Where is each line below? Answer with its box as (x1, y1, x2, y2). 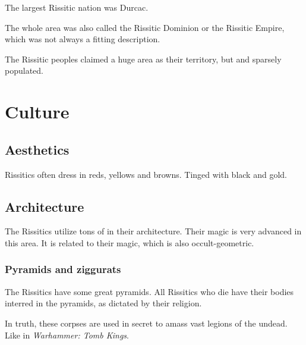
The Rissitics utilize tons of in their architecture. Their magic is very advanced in (5, 225, 302, 237)
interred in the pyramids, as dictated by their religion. (5, 297, 202, 309)
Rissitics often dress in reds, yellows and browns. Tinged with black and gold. (5, 168, 287, 180)
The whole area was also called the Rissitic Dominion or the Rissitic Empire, (5, 21, 285, 33)
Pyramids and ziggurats (5, 262, 121, 277)
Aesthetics (5, 140, 70, 158)
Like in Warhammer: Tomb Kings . (5, 328, 129, 341)
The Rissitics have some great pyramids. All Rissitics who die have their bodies (5, 285, 294, 297)
